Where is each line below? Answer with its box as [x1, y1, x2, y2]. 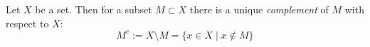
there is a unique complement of [189, 2, 329, 16]
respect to [6, 15, 49, 30]
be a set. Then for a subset [35, 2, 152, 16]
